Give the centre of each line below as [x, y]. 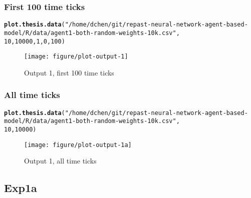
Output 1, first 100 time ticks [69, 72]
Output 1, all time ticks [60, 161]
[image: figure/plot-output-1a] [78, 145]
